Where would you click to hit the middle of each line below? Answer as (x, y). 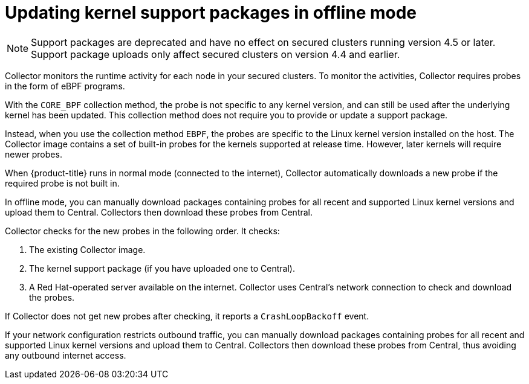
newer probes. (34, 154)
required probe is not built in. (62, 183)
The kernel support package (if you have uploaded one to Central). (162, 268)
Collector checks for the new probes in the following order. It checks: (142, 231)
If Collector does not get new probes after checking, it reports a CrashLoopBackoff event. (187, 316)
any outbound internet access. (66, 355)
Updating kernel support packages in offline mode (211, 13)
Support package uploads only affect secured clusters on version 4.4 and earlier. (216, 54)
